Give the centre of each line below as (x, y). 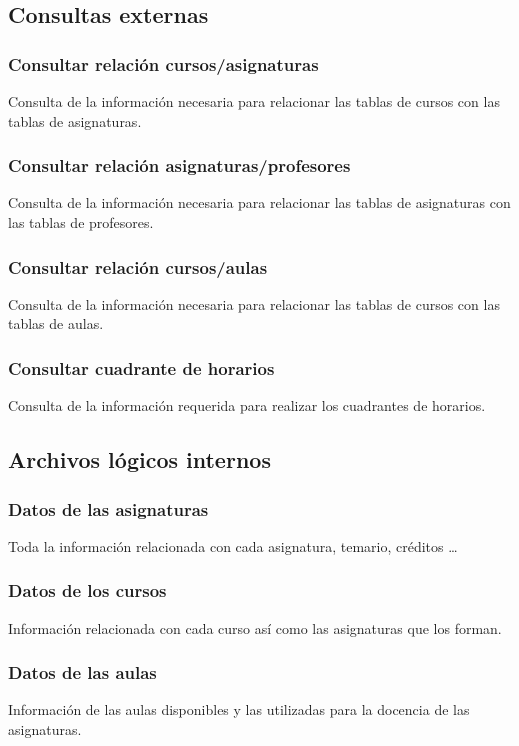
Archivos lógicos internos (139, 459)
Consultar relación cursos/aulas (138, 266)
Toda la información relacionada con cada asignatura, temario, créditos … (233, 545)
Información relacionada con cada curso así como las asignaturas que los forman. (255, 627)
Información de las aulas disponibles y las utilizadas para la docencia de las (239, 709)
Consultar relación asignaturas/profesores (179, 165)
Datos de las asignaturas (108, 508)
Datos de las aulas (82, 672)
